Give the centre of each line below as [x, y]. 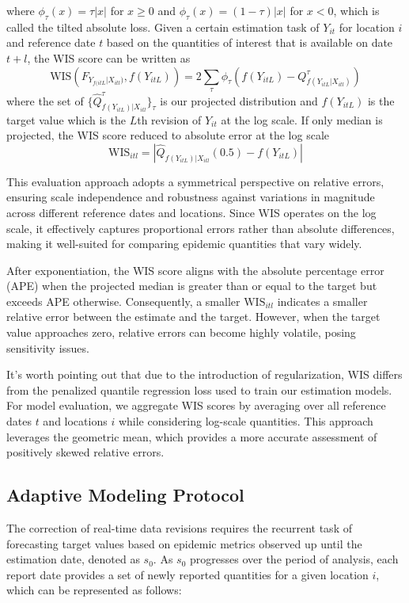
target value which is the [66, 119]
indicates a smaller [322, 301]
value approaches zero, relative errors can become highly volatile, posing [181, 332]
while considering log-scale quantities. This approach [246, 421]
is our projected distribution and [239, 100]
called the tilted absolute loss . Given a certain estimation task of [163, 27]
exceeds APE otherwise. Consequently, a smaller [123, 301]
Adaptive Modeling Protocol [125, 495]
